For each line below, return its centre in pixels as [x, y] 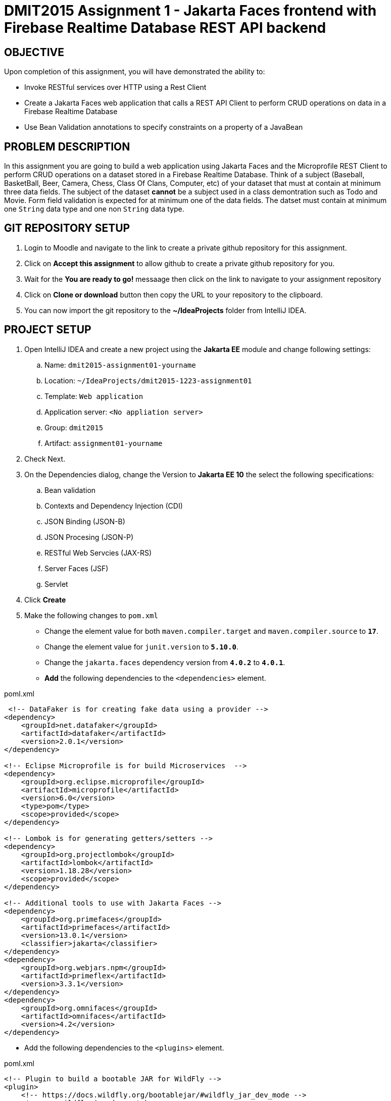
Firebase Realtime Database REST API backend [165, 28]
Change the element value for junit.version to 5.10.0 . [141, 646]
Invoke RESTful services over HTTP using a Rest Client [115, 87]
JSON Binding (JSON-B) [85, 521]
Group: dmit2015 [74, 427]
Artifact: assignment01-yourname [104, 443]
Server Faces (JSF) [77, 568]
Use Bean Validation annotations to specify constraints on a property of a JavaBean [164, 127]
